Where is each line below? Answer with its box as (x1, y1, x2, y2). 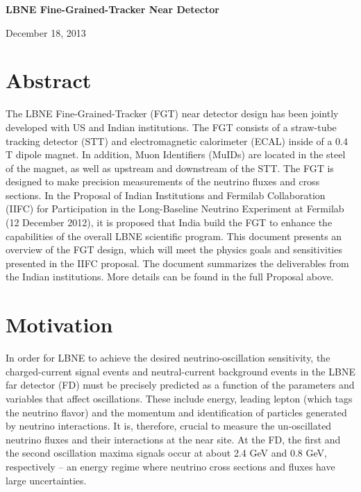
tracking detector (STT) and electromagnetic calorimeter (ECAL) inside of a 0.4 (6, 133, 348, 148)
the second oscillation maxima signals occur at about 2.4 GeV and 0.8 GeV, (6, 446, 327, 460)
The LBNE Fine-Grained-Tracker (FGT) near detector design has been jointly (6, 106, 339, 121)
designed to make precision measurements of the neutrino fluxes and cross (6, 174, 320, 189)
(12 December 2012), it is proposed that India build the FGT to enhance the (6, 215, 333, 230)
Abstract (6, 66, 92, 94)
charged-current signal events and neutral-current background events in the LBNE (6, 364, 355, 378)
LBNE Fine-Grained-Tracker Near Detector (6, 2, 219, 16)
